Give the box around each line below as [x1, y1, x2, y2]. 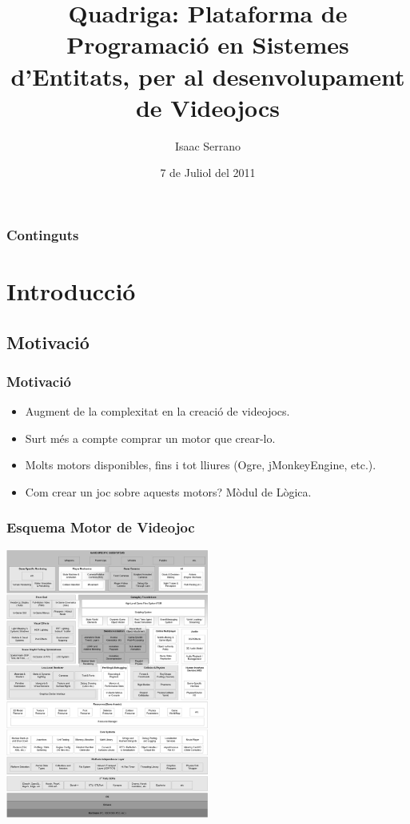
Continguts [6, 224, 79, 244]
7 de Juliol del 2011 [160, 164, 256, 181]
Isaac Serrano [174, 137, 241, 154]
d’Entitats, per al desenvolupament [10, 59, 405, 92]
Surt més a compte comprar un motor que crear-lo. [25, 429, 276, 446]
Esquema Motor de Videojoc [6, 517, 195, 537]
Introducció [6, 274, 136, 307]
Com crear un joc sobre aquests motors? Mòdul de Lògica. [25, 483, 312, 500]
